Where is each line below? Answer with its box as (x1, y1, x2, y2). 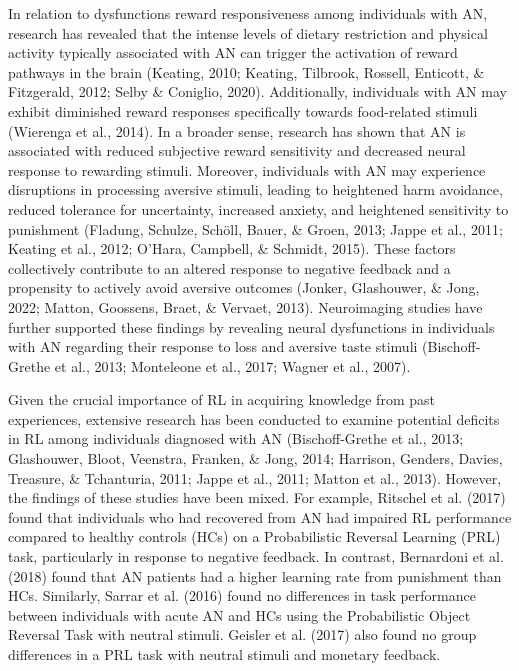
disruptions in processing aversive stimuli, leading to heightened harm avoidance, (8, 179, 503, 200)
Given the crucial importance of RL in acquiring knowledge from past (8, 389, 435, 410)
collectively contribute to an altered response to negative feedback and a (8, 257, 451, 278)
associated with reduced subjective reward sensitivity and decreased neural (8, 140, 466, 161)
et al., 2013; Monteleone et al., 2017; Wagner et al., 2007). (54, 355, 411, 376)
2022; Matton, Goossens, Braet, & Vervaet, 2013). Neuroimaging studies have (8, 296, 483, 317)
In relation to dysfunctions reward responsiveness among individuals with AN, (8, 3, 488, 23)
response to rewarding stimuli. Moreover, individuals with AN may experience (8, 159, 486, 180)
